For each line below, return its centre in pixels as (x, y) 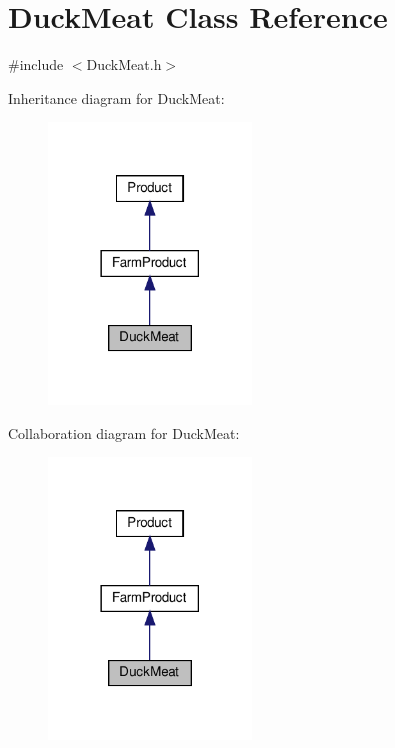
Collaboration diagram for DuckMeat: (124, 432)
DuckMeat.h (124, 64)
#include (36, 64)
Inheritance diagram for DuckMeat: (116, 97)
